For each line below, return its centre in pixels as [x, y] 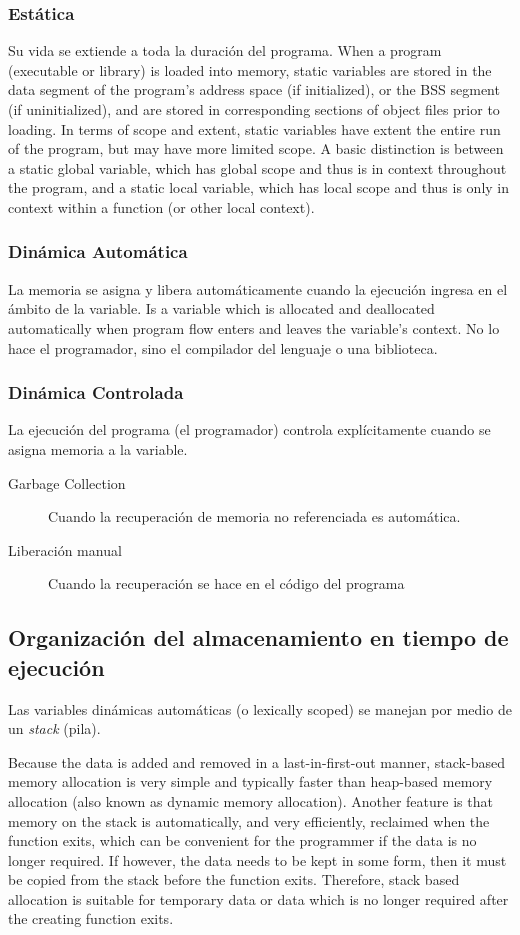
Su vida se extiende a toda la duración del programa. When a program [225, 50]
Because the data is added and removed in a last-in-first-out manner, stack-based [256, 761]
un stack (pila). [54, 728]
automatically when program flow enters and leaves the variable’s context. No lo [254, 327]
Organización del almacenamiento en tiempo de [258, 637]
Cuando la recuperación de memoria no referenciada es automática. [254, 516]
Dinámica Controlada [96, 392]
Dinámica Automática [98, 251]
